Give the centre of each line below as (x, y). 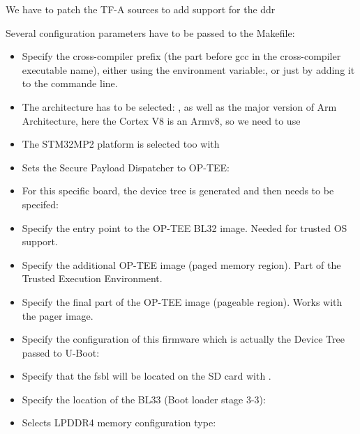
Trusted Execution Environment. (92, 278)
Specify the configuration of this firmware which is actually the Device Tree (183, 339)
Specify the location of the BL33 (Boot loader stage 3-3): (144, 399)
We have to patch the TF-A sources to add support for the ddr (141, 9)
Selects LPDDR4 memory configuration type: (119, 423)
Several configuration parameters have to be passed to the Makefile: (150, 32)
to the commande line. (70, 83)
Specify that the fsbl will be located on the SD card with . (147, 376)
